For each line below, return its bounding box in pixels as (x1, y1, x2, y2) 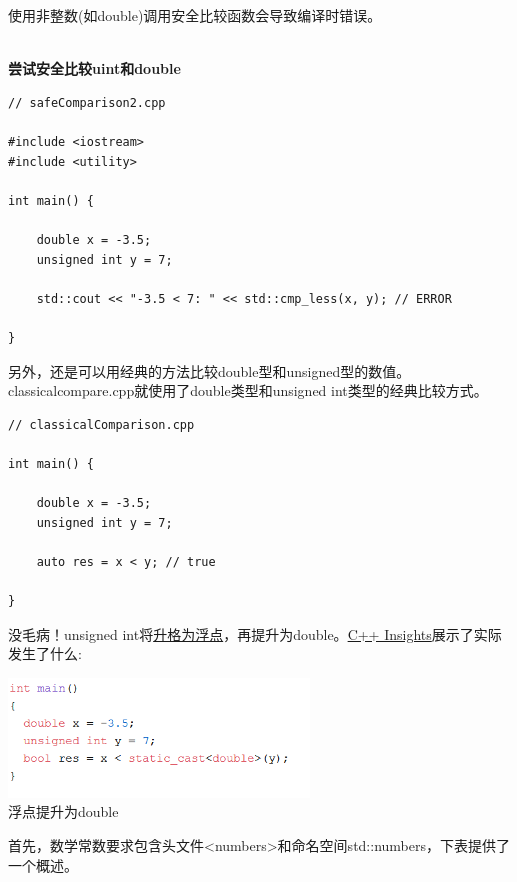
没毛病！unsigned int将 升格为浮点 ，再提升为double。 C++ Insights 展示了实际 (8, 623, 502, 644)
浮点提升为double (8, 801, 119, 822)
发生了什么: (8, 643, 82, 664)
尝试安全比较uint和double (8, 58, 181, 79)
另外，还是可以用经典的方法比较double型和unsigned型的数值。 (8, 360, 411, 381)
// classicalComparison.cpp (8, 417, 195, 432)
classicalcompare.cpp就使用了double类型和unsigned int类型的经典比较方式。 (8, 380, 488, 401)
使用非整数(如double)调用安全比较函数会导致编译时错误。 (8, 5, 382, 25)
